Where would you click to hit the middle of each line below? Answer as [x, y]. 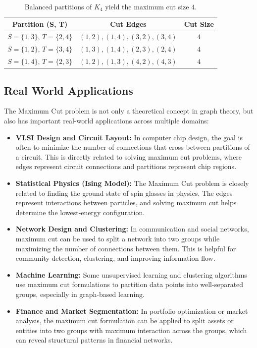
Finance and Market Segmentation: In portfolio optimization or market [132, 311]
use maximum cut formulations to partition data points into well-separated [129, 284]
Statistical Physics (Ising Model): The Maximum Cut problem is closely [132, 183]
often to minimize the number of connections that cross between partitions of [133, 147]
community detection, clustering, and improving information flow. [115, 258]
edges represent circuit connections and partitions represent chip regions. [126, 166]
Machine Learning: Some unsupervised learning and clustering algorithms [131, 274]
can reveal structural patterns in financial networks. [94, 340]
